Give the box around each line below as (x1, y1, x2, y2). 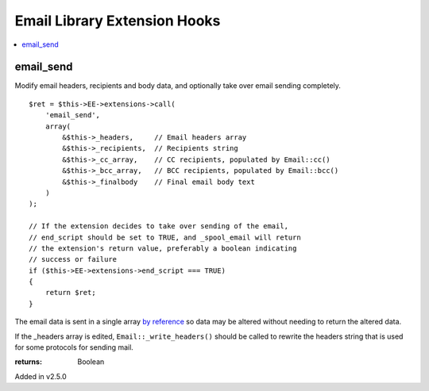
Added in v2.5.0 (14, 371, 67, 381)
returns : (14, 357, 43, 366)
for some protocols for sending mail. (14, 343, 134, 352)
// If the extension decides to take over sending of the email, (29, 222, 289, 231)
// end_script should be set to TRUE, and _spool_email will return (29, 232, 301, 242)
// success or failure (29, 255, 118, 264)
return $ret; (44, 288, 96, 297)
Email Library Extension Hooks (14, 12, 221, 29)
